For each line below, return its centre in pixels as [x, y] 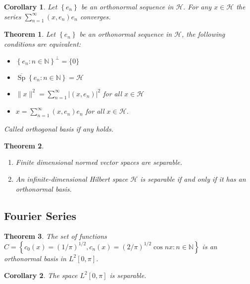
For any [200, 6]
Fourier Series [40, 215]
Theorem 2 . [24, 145]
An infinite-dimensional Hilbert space [72, 178]
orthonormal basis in [35, 258]
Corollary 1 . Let [31, 6]
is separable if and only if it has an [193, 178]
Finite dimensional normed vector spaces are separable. [99, 162]
